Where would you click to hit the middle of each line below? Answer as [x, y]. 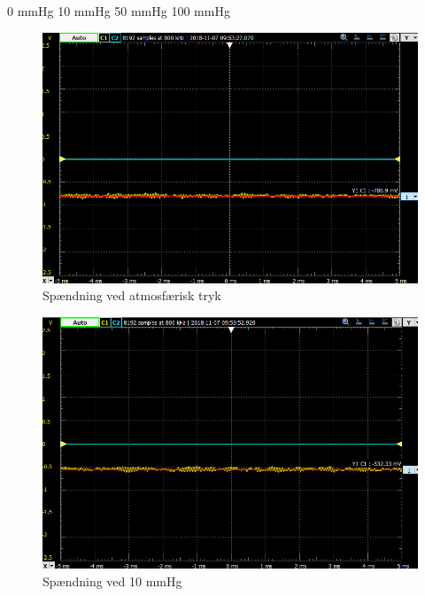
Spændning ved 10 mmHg [112, 581]
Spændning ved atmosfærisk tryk [132, 295]
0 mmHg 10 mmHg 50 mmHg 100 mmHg [119, 11]
